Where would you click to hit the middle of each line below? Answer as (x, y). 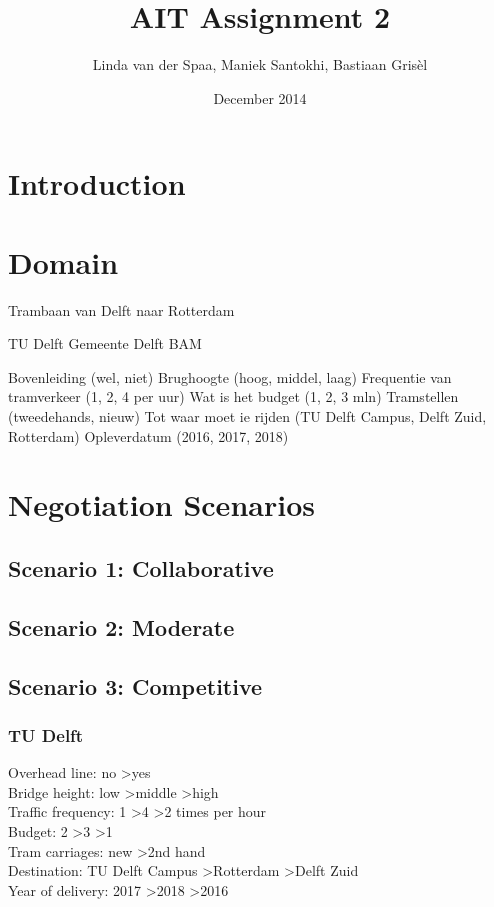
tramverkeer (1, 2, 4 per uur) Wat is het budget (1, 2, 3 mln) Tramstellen (233, 396)
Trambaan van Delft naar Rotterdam (121, 309)
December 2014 (260, 97)
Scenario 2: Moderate (121, 626)
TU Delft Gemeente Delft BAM (105, 343)
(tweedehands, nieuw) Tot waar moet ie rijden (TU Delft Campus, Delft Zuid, (247, 416)
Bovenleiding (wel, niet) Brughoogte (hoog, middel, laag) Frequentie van (230, 376)
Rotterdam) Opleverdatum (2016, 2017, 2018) (148, 435)
